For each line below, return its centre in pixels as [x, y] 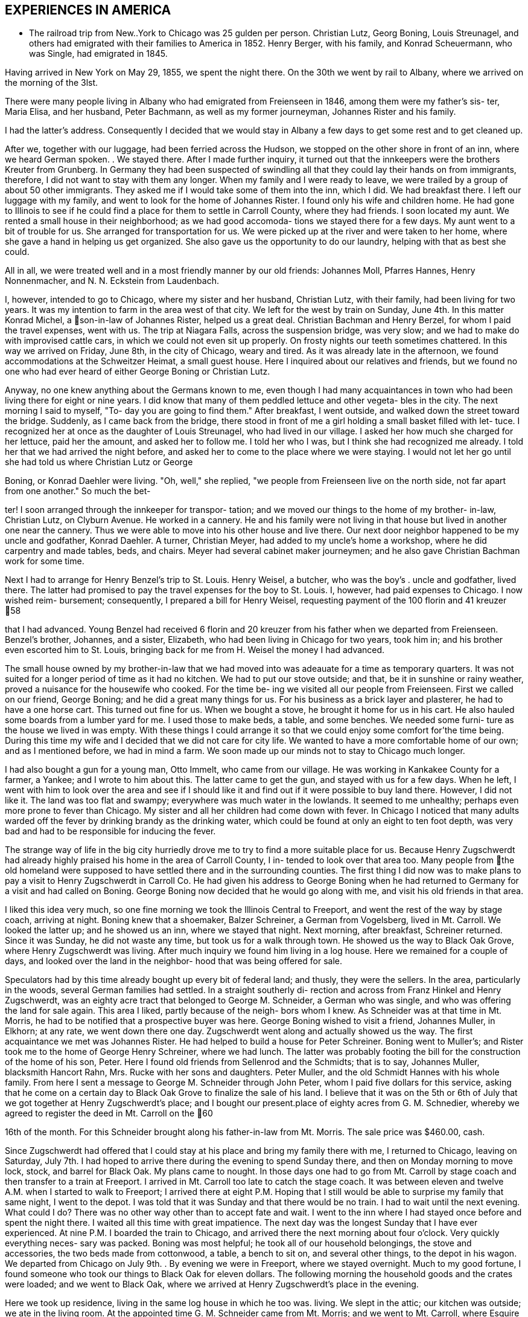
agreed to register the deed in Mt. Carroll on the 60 [109, 1113]
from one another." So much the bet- [78, 491]
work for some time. [45, 561]
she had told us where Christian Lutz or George [99, 462]
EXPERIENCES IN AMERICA [88, 10]
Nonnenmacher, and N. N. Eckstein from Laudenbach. [112, 281]
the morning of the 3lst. [52, 83]
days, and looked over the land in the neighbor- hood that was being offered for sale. [173, 961]
